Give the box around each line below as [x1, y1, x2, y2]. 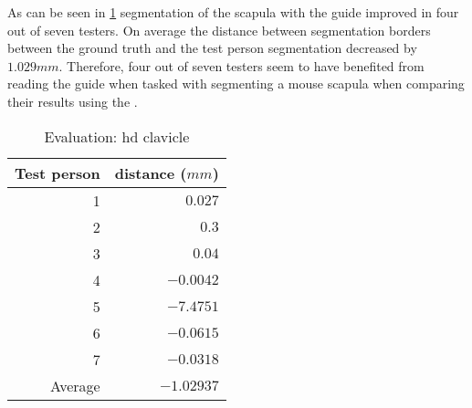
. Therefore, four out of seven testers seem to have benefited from [58, 56, 425, 75]
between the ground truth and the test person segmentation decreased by [7, 38, 417, 58]
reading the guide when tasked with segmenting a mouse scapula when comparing [7, 74, 465, 93]
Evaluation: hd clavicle [44, 125, 190, 147]
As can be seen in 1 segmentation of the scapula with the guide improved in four [7, 3, 459, 21]
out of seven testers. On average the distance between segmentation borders [7, 20, 431, 39]
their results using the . [7, 91, 138, 110]
